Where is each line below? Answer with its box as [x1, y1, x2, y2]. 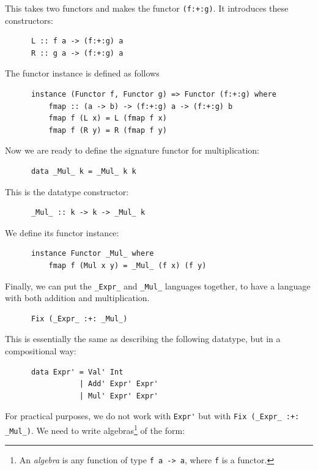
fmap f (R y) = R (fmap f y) [48, 125, 167, 135]
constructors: [5, 13, 53, 26]
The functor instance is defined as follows [5, 67, 160, 80]
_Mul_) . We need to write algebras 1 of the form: [5, 422, 185, 436]
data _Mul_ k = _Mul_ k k [31, 167, 136, 176]
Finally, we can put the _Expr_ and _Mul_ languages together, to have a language [5, 279, 311, 292]
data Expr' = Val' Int [31, 367, 124, 376]
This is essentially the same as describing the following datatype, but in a [5, 332, 281, 345]
